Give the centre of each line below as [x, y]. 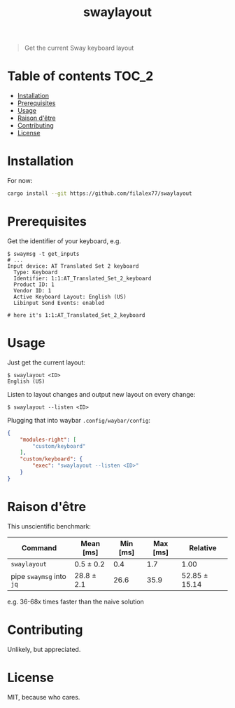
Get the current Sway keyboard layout [79, 48]
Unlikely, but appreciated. [44, 649]
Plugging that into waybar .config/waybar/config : [79, 420]
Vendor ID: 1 [33, 291]
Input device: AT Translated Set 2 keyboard [73, 266]
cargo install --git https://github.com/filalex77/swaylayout [100, 193]
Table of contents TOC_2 [80, 76]
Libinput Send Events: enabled [59, 303]
